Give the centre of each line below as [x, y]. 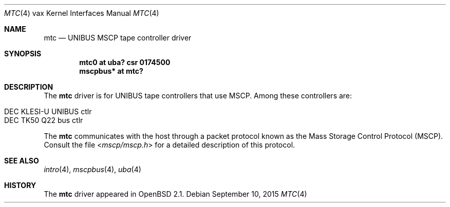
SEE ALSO [22, 161]
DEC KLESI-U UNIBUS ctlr [48, 111]
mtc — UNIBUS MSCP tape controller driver [118, 38]
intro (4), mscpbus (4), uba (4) [92, 169]
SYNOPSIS [23, 54]
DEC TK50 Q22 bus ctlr [44, 120]
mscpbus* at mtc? [111, 71]
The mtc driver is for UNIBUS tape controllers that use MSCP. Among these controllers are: [198, 96]
